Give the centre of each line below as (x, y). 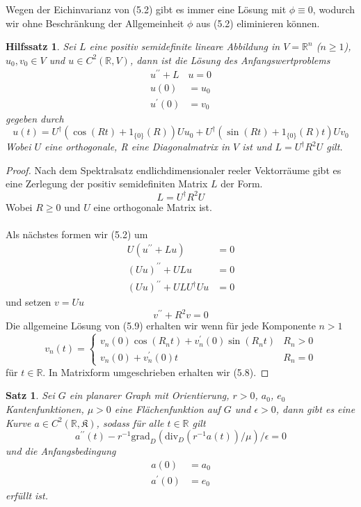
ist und (257, 147)
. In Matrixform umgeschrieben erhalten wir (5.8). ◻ (156, 372)
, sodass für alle (130, 422)
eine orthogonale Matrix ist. (153, 206)
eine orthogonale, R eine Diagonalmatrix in (137, 147)
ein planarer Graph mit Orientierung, (149, 395)
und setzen (29, 302)
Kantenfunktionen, (45, 408)
